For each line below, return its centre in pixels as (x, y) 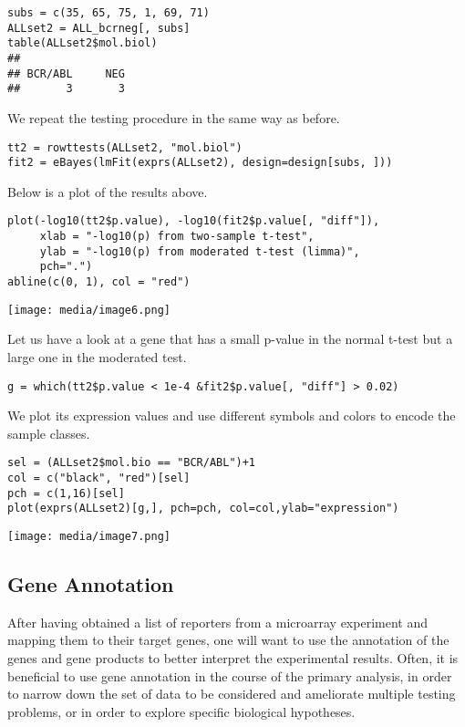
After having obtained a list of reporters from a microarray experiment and (217, 622)
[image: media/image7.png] (89, 537)
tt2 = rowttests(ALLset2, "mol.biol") (125, 147)
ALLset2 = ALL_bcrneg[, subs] (99, 28)
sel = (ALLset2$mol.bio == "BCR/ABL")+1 (132, 463)
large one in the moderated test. (97, 356)
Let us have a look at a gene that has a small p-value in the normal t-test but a (230, 339)
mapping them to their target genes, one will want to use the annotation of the (228, 640)
